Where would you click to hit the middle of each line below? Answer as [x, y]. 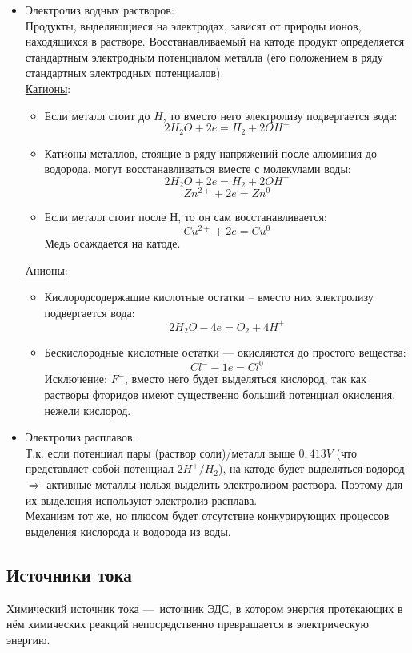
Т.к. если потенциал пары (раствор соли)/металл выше [160, 452]
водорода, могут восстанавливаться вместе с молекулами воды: [198, 169]
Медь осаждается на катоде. [112, 243]
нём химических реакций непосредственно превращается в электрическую [188, 624]
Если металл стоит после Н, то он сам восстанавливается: [186, 217]
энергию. [28, 639]
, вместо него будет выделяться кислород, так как [246, 379]
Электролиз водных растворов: [100, 10]
